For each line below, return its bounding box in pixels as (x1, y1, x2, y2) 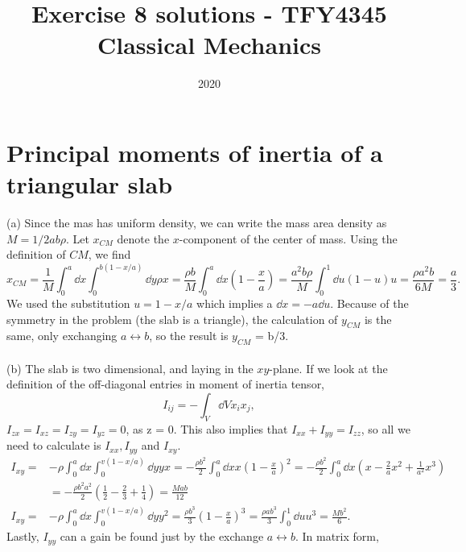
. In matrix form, (295, 528, 379, 545)
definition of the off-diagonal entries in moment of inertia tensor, (6, 376, 325, 392)
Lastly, (6, 528, 39, 545)
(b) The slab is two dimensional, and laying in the (6, 359, 254, 376)
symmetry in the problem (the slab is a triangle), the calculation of (6, 310, 338, 327)
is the (364, 310, 392, 327)
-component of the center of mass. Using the (179, 230, 398, 247)
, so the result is (149, 327, 229, 344)
